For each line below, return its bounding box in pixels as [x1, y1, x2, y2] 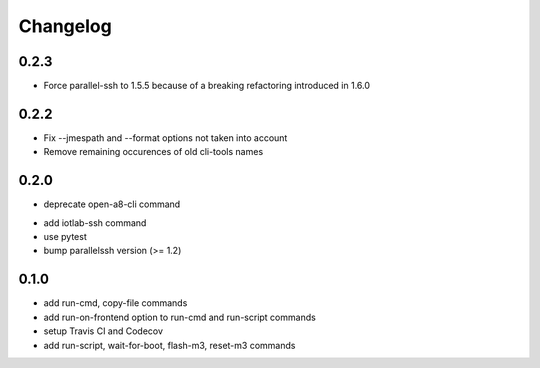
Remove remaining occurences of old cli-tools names [43, 146, 264, 158]
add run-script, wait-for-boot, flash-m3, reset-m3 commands [43, 339, 296, 351]
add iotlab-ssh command [43, 216, 147, 229]
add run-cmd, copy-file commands [43, 297, 188, 309]
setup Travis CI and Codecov [43, 325, 164, 337]
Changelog [18, 15, 112, 37]
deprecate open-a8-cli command [43, 198, 181, 210]
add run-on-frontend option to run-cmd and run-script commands [43, 311, 317, 323]
